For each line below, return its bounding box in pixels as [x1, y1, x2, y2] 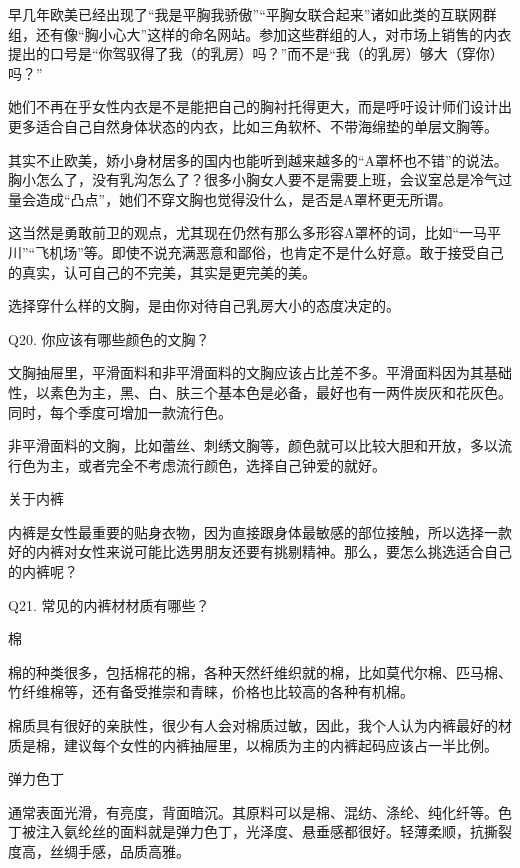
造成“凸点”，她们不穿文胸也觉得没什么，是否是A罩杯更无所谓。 [35, 188, 452, 209]
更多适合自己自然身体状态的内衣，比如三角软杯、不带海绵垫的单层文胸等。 [8, 115, 498, 136]
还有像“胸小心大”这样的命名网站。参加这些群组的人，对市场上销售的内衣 [35, 23, 512, 44]
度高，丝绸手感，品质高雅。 [8, 841, 190, 861]
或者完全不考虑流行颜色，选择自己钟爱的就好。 [77, 454, 386, 475]
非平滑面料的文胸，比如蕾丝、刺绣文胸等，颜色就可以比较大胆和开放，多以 [8, 435, 498, 456]
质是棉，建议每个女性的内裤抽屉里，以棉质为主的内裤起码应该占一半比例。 [8, 734, 498, 755]
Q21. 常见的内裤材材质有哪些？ [8, 594, 210, 615]
